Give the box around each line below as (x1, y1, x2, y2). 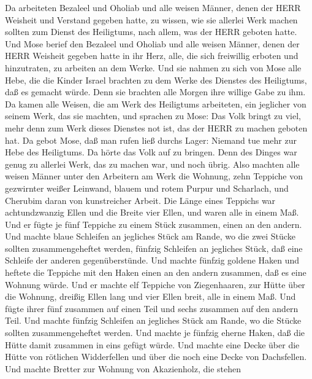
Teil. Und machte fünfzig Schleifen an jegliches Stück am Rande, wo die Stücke (5, 314, 302, 327)
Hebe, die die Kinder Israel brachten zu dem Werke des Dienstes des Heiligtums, (5, 73, 307, 86)
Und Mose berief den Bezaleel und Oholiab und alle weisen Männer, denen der (5, 37, 300, 50)
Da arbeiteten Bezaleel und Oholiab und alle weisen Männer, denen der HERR (5, 1, 301, 14)
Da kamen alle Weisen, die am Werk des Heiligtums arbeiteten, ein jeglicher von (5, 97, 306, 110)
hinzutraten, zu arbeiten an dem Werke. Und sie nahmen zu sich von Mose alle (5, 61, 302, 74)
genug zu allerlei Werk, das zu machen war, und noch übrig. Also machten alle (5, 157, 300, 170)
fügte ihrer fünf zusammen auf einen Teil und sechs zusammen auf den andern (5, 302, 299, 315)
